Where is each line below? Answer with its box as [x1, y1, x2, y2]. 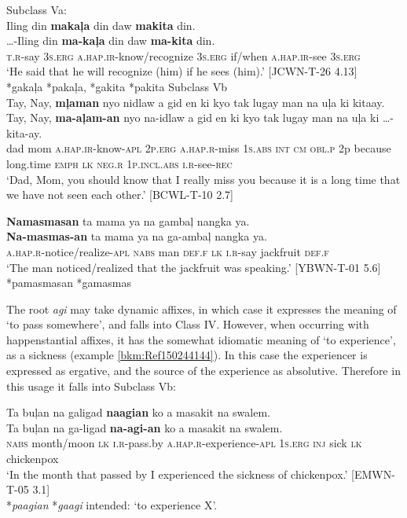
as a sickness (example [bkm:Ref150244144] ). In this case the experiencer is [6, 347, 368, 363]
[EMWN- [351, 465, 395, 482]
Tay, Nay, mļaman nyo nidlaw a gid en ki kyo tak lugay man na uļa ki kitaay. [6, 94, 385, 110]
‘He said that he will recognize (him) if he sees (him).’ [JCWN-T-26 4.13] [6, 63, 357, 79]
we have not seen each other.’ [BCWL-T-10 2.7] [6, 186, 234, 203]
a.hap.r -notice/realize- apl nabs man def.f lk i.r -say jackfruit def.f [6, 243, 329, 259]
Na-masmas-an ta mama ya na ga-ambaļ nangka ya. [6, 228, 267, 244]
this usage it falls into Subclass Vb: [6, 377, 176, 394]
